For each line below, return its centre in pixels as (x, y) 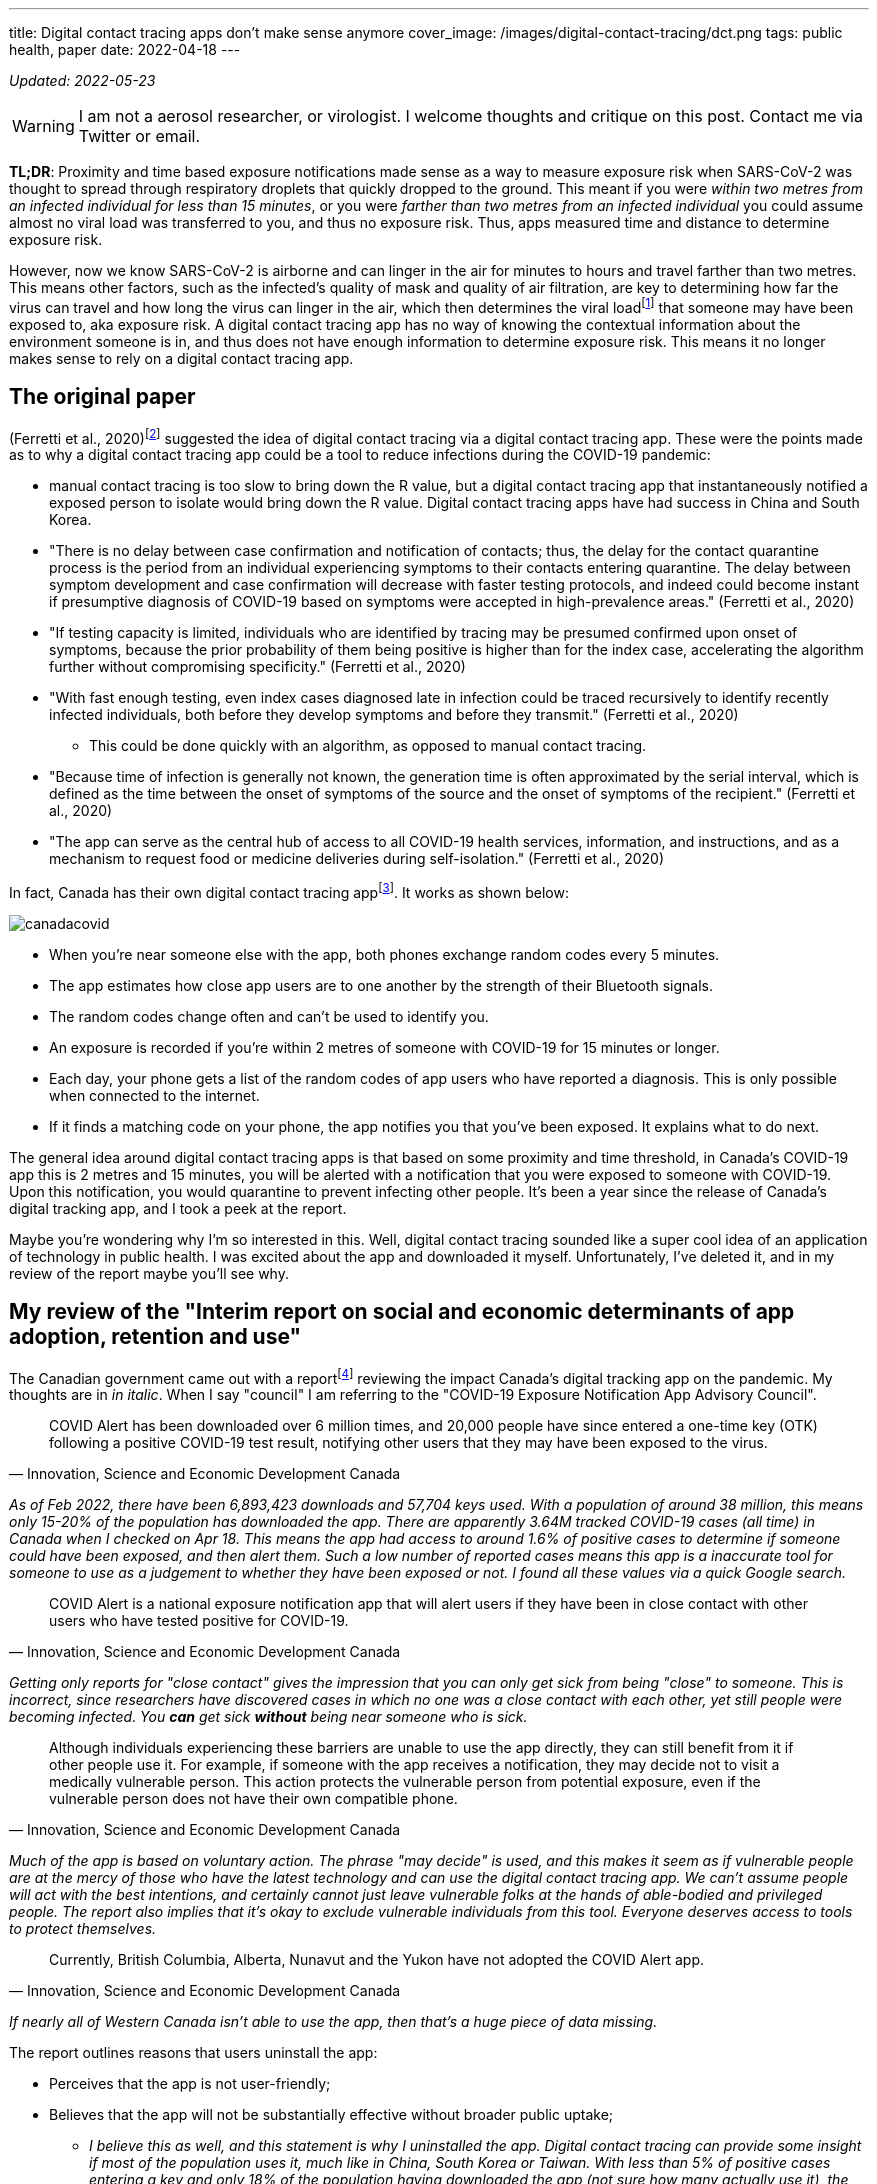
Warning (43, 126)
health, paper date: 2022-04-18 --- (125, 49)
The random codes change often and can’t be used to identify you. (269, 1016)
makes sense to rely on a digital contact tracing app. (181, 358)
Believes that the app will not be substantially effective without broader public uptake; (331, 2115)
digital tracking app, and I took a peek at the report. (178, 1208)
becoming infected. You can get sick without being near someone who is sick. (268, 1717)
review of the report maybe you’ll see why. (149, 1273)
